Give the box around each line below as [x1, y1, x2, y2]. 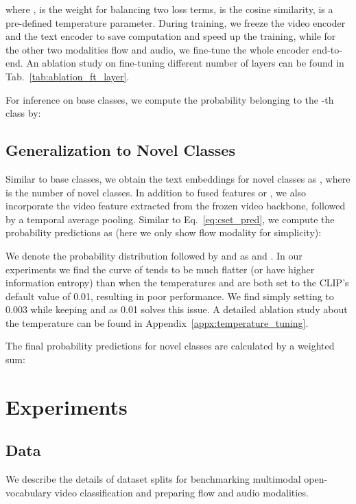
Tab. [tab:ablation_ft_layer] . [5, 69, 130, 83]
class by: [5, 106, 41, 120]
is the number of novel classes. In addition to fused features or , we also [5, 185, 307, 199]
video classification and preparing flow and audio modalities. [54, 485, 309, 499]
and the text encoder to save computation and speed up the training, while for [5, 29, 336, 43]
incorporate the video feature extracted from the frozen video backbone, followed [5, 198, 346, 213]
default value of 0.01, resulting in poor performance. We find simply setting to [5, 288, 334, 303]
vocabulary [5, 485, 51, 499]
